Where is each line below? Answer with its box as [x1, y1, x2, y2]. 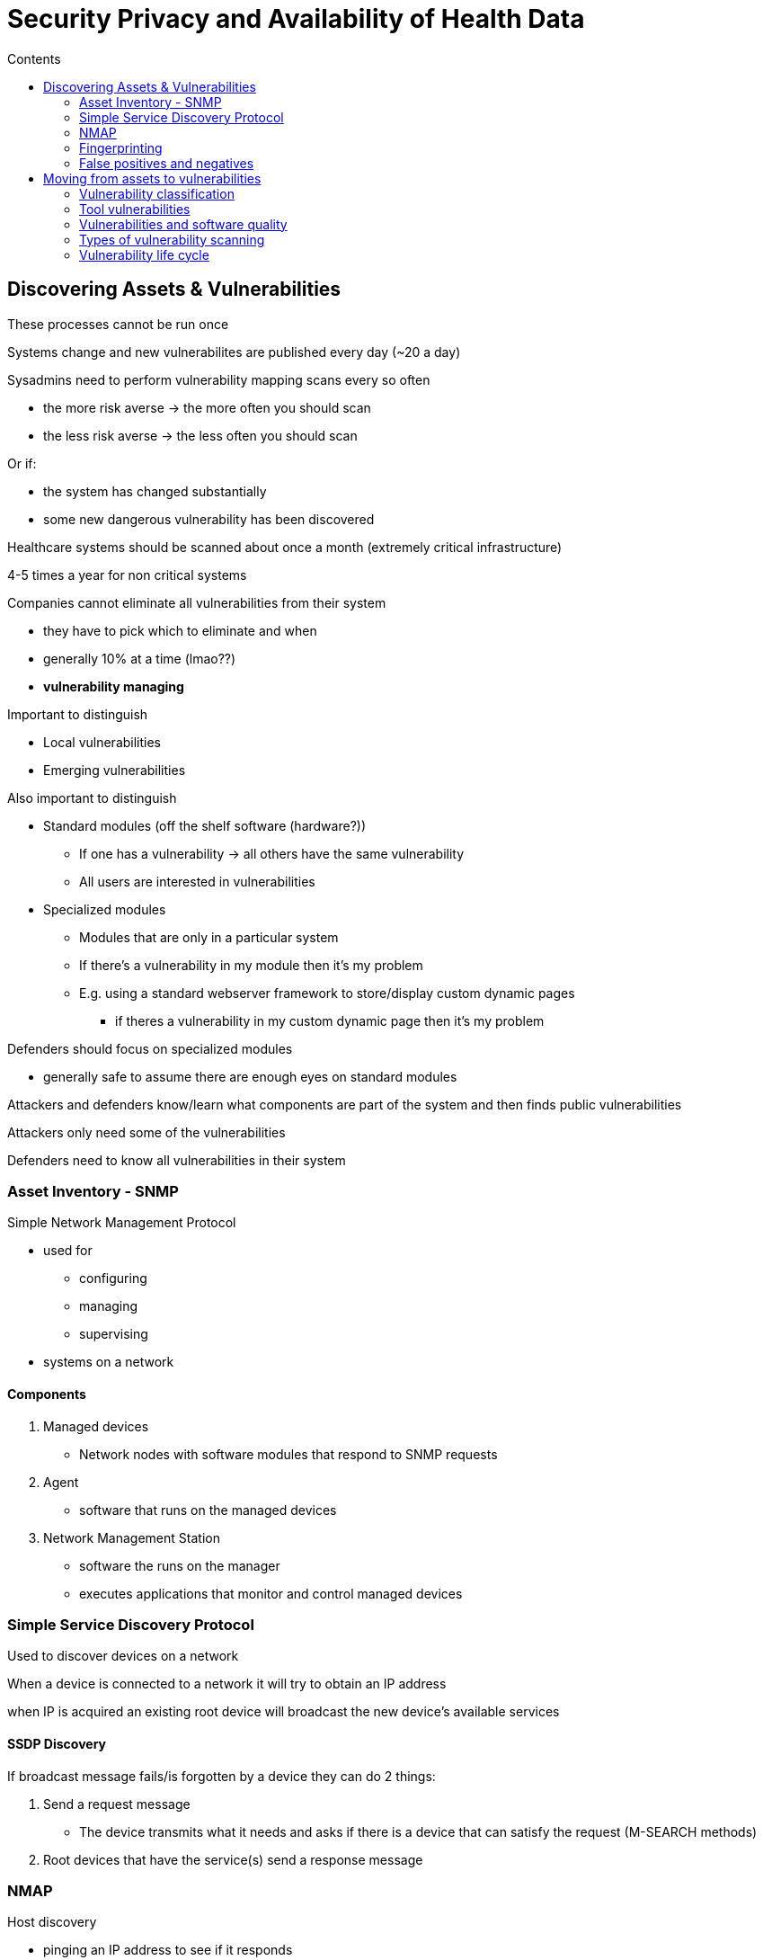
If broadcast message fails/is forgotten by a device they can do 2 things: [7, 1768, 436, 1784]
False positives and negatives [79, 155, 254, 171]
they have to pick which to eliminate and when [43, 622, 317, 638]
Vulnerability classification [79, 185, 235, 201]
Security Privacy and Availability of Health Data [7, 4, 585, 34]
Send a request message [43, 1795, 191, 1812]
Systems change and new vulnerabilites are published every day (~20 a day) [7, 343, 461, 360]
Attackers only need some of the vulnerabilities [7, 1124, 286, 1140]
